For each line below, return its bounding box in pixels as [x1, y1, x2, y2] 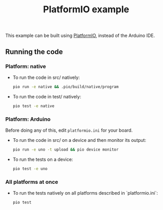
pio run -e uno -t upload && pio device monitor [12, 147, 119, 152]
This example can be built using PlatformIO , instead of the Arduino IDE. [5, 32, 155, 39]
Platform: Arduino [5, 115, 51, 122]
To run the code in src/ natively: [12, 74, 80, 80]
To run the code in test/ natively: [12, 93, 81, 99]
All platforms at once [5, 178, 58, 185]
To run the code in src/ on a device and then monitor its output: [12, 137, 147, 143]
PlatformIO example [43, 4, 130, 15]
